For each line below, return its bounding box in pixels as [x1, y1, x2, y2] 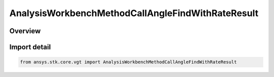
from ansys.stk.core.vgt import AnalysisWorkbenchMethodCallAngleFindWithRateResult [20, 59, 237, 65]
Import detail [9, 43, 51, 51]
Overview [9, 27, 41, 35]
